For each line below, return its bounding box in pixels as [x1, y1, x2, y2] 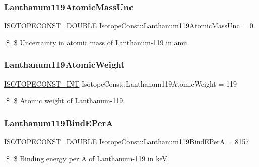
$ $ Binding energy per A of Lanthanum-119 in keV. [6, 153, 169, 163]
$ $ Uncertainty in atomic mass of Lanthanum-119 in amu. [6, 37, 189, 47]
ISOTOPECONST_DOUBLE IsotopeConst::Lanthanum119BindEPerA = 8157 [4, 136, 249, 147]
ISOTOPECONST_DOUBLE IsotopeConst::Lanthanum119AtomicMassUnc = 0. [4, 20, 255, 31]
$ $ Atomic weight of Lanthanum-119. [6, 95, 125, 106]
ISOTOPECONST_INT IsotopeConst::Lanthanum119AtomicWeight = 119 [4, 78, 237, 89]
